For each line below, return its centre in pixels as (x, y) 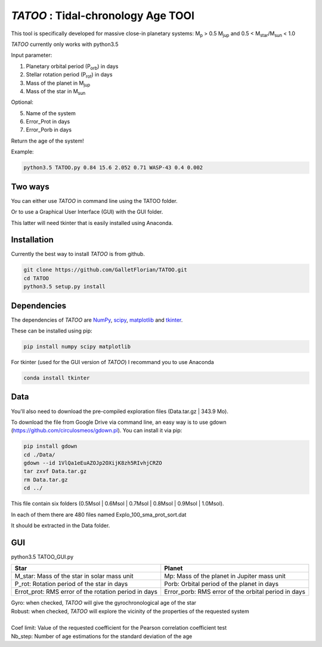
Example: (22, 152)
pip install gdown (50, 446)
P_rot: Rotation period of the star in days (71, 584)
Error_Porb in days (49, 130)
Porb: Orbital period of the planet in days (222, 584)
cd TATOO (36, 278)
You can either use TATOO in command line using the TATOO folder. (95, 201)
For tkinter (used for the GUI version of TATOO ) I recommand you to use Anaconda (112, 362)
